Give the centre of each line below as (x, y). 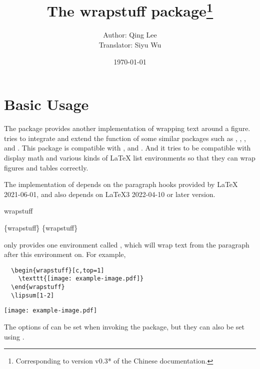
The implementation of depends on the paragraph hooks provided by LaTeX (121, 184)
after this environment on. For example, (65, 254)
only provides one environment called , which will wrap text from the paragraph (127, 244)
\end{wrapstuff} (38, 287)
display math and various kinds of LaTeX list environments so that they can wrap (130, 157)
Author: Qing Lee (130, 35)
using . (14, 336)
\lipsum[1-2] (33, 295)
